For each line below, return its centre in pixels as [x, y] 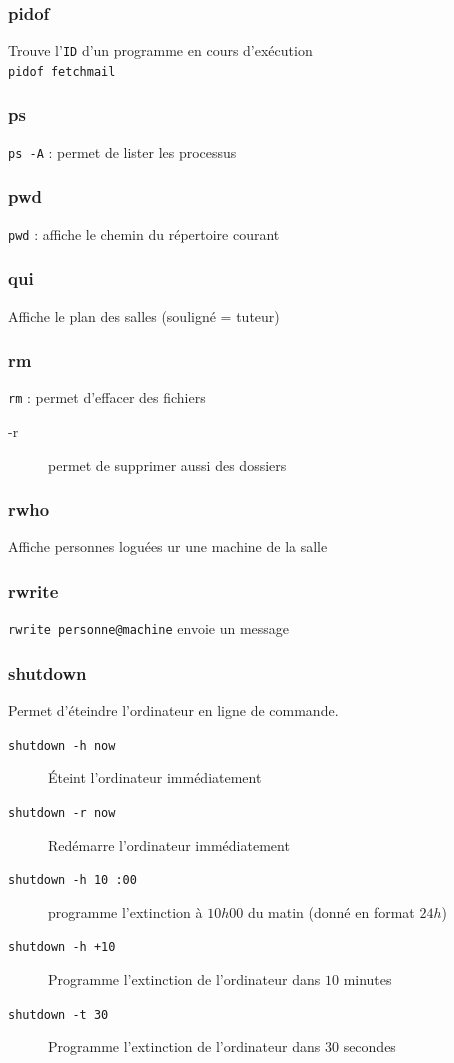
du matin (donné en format [331, 911]
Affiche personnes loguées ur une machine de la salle [168, 546]
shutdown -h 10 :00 [72, 880]
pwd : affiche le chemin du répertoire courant [144, 233]
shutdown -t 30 [58, 1014]
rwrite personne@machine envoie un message [149, 628]
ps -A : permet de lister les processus [122, 151]
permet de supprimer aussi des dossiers [167, 464]
